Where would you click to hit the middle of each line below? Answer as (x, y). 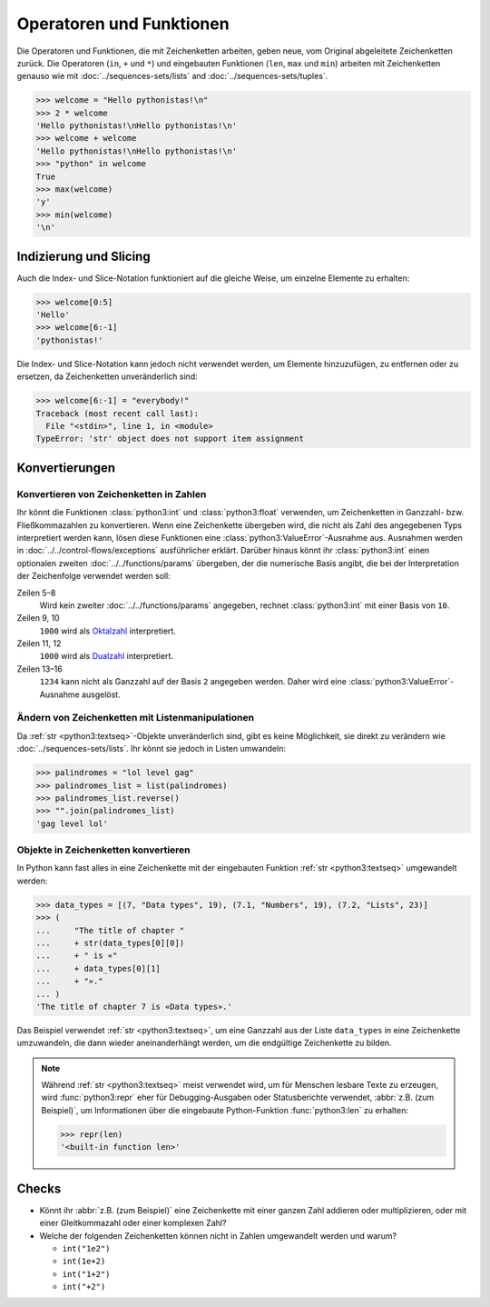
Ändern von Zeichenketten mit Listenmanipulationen (135, 718)
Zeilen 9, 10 (38, 618)
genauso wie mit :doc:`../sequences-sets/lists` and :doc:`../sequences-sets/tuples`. (172, 76)
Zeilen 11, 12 (39, 644)
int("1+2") (86, 1274)
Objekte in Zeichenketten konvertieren (103, 850)
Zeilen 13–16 (39, 669)
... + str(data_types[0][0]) (110, 943)
